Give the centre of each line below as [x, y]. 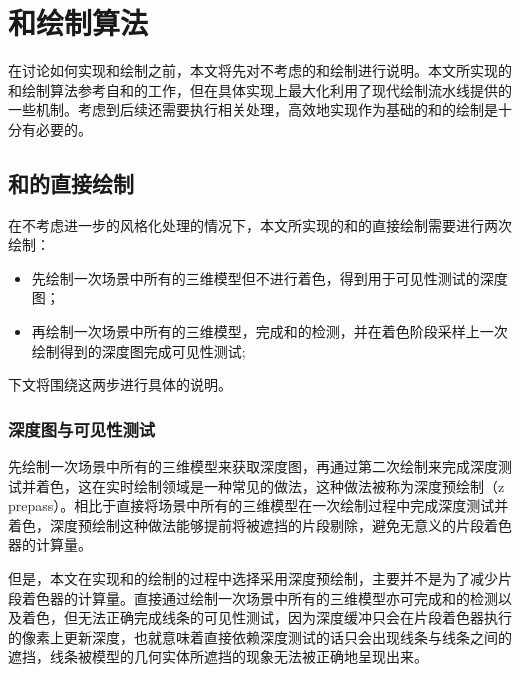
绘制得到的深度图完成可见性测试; [138, 350]
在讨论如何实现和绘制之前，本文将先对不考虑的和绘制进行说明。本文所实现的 [260, 70]
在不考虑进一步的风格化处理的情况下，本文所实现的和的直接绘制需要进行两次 [260, 224]
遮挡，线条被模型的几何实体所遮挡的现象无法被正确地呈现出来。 [218, 656]
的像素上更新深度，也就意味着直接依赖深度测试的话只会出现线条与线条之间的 [260, 636]
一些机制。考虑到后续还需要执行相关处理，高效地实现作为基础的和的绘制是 [253, 109]
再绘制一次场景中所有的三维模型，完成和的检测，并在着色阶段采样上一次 [269, 331]
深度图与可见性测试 [82, 428]
